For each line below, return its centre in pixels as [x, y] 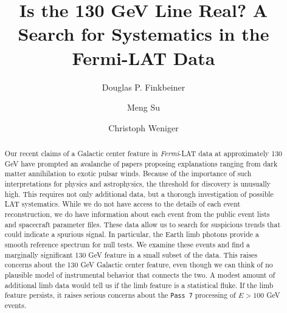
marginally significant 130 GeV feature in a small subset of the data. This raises [131, 254]
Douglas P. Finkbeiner [143, 87]
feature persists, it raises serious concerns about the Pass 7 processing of [120, 295]
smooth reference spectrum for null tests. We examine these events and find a [127, 244]
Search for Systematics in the [143, 34]
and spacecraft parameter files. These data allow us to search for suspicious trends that [143, 224]
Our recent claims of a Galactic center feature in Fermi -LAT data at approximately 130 [143, 153]
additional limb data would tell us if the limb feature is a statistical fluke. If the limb [139, 285]
